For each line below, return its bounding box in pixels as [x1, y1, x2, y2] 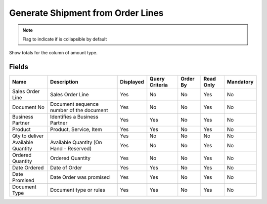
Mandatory [226, 79, 254, 85]
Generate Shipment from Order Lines [9, 7, 164, 18]
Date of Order [50, 164, 82, 171]
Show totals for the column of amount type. [9, 50, 98, 56]
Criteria [149, 82, 168, 88]
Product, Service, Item [50, 126, 102, 133]
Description [50, 79, 79, 85]
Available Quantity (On [50, 139, 102, 146]
